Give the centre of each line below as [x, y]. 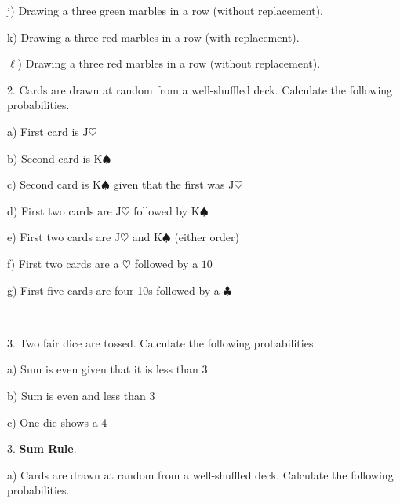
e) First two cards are [59, 237]
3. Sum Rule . [42, 448]
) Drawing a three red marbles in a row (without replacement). [169, 63]
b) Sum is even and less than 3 [81, 395]
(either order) [207, 237]
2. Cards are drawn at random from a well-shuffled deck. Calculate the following [200, 89]
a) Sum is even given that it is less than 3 [107, 369]
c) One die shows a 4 [57, 422]
